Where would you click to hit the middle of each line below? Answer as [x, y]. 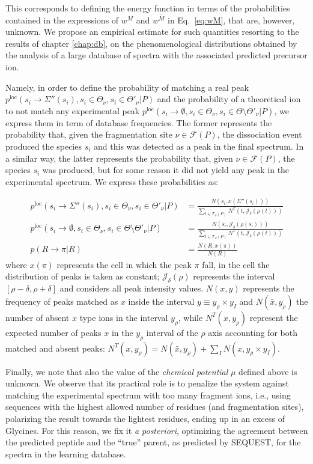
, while [190, 317]
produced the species [44, 146]
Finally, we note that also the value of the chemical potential [117, 371]
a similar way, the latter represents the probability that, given [119, 158]
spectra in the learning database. [66, 453]
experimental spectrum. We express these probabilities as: [112, 181]
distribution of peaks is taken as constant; [83, 276]
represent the [274, 317]
